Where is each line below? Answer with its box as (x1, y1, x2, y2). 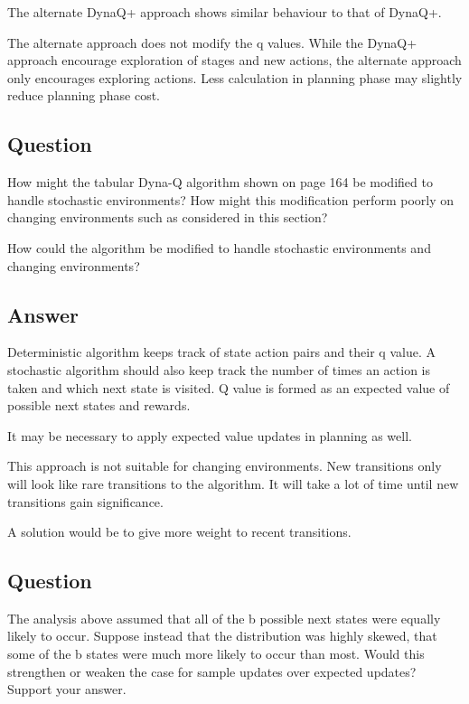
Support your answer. (7, 680, 127, 699)
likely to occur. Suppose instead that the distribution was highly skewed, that (7, 626, 437, 645)
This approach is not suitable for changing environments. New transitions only (7, 456, 442, 475)
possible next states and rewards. (7, 396, 191, 415)
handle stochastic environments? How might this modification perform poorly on (7, 190, 454, 209)
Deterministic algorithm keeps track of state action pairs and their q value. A (7, 343, 436, 361)
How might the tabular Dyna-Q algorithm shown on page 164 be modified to (7, 173, 433, 192)
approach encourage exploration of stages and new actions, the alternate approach (7, 51, 462, 70)
